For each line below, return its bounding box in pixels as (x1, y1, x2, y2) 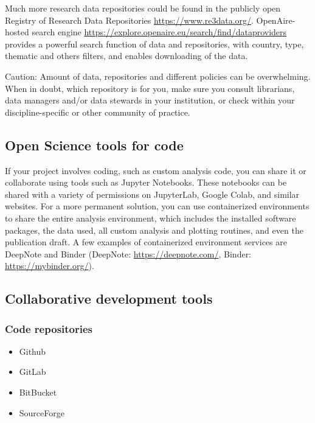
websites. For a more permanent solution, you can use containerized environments (5, 200, 310, 212)
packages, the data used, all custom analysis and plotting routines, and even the (5, 223, 303, 236)
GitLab (19, 365, 46, 378)
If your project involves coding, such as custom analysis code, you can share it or (5, 164, 306, 177)
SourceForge (19, 406, 64, 419)
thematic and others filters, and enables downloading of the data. (5, 49, 248, 62)
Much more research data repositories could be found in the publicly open (5, 2, 281, 14)
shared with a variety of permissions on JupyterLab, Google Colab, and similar (5, 187, 300, 200)
